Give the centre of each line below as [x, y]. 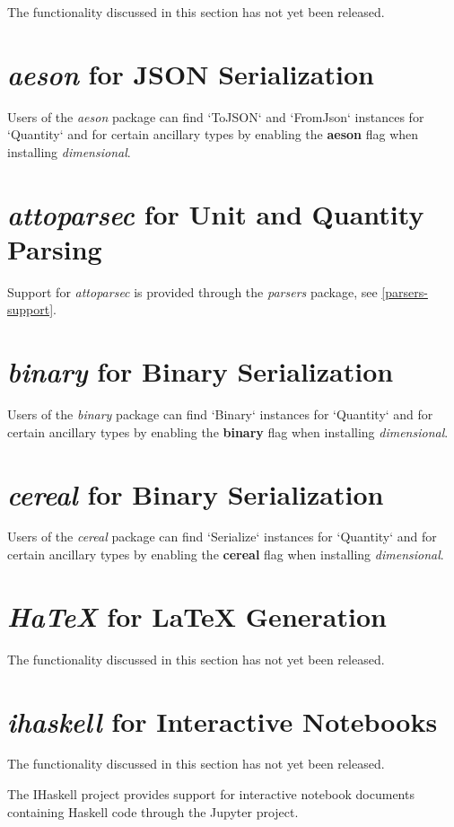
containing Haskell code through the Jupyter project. [153, 811]
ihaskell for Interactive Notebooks [223, 721]
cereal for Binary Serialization [196, 494]
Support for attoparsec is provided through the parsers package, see [192, 291]
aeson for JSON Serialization [191, 74]
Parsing [55, 248]
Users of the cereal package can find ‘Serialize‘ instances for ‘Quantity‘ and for [222, 537]
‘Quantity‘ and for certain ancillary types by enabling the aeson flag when [213, 134]
